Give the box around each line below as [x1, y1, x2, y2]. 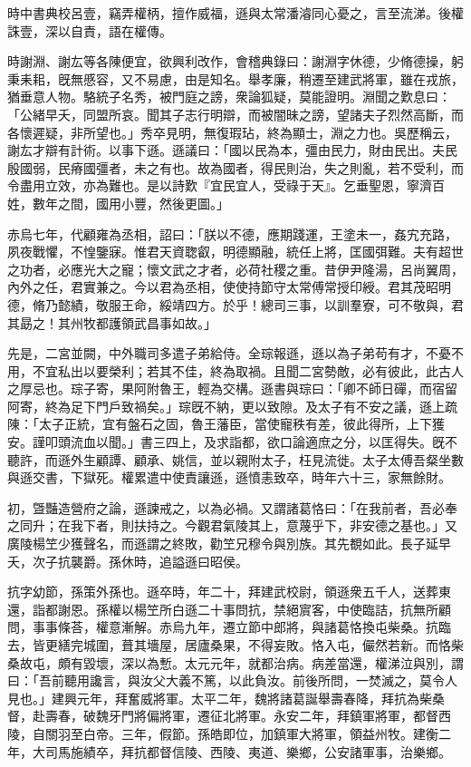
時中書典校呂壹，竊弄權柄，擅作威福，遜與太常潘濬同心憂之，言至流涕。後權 [7, 4, 464, 22]
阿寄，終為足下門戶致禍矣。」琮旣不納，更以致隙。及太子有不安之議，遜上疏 [7, 396, 457, 415]
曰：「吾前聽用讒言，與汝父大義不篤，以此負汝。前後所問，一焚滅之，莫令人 [7, 671, 457, 690]
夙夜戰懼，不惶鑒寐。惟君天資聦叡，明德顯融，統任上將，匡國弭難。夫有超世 [7, 242, 464, 261]
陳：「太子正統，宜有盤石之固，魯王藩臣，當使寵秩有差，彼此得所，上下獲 [7, 414, 445, 433]
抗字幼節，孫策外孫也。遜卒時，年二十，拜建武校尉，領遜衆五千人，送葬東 [7, 582, 451, 601]
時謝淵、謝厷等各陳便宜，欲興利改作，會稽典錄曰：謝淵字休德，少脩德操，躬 [7, 52, 464, 71]
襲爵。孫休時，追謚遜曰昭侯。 [70, 551, 248, 570]
